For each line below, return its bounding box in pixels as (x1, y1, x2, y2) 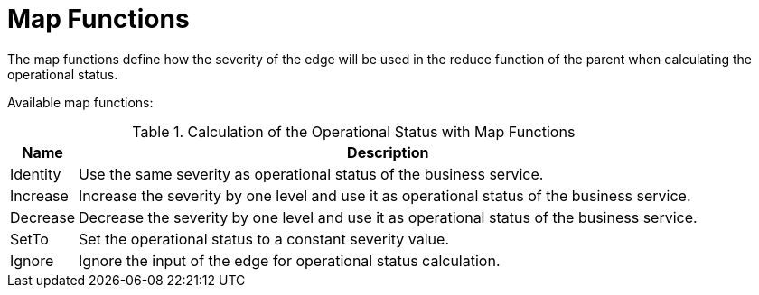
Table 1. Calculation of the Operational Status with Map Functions (132, 122, 576, 141)
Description (347, 143, 429, 161)
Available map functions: (7, 94, 154, 110)
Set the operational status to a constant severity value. (79, 229, 449, 248)
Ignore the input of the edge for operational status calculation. (79, 251, 501, 270)
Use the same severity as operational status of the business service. (79, 164, 544, 183)
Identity (10, 164, 61, 183)
